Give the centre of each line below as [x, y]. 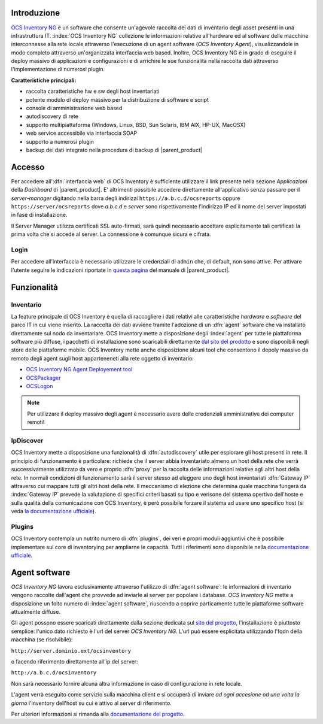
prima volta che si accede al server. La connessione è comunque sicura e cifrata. [111, 234]
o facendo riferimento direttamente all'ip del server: [74, 662]
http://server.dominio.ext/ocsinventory [71, 651]
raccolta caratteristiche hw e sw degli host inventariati [93, 91]
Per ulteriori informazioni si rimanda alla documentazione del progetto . [98, 714]
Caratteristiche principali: [44, 80]
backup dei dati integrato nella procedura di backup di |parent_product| [114, 150]
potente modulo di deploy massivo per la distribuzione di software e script [118, 99]
